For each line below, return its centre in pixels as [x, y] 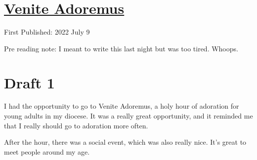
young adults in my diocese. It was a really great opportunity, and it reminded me [128, 116]
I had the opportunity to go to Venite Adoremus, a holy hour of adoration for [122, 106]
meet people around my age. [47, 151]
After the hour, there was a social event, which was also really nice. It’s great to [125, 142]
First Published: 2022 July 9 [47, 32]
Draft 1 [29, 82]
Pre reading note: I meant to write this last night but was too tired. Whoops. [121, 48]
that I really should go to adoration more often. [76, 125]
